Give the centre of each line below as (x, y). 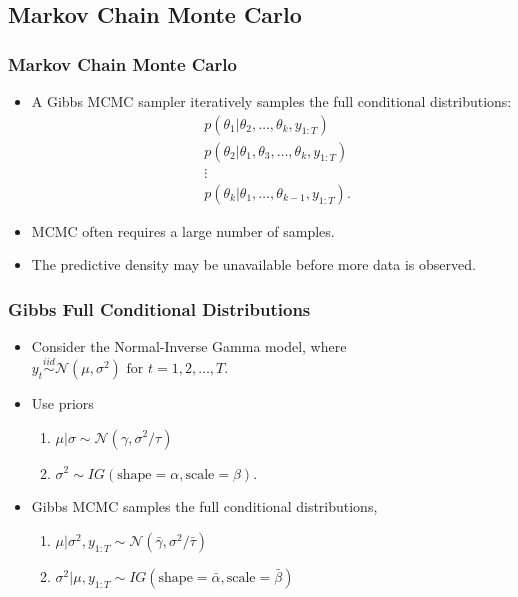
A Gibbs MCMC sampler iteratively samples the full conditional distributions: (271, 101)
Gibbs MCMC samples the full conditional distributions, (204, 506)
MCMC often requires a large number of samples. (183, 230)
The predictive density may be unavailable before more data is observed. (253, 264)
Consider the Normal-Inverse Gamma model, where (189, 346)
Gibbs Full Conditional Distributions (159, 308)
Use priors (62, 402)
